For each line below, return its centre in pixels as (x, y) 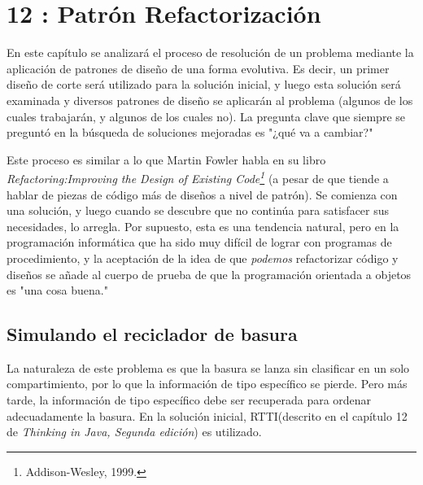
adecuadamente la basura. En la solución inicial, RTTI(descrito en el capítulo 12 (207, 415)
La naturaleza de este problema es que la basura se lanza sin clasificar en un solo (208, 367)
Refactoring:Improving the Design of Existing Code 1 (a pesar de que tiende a (198, 177)
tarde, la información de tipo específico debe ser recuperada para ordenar (189, 400)
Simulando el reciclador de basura (152, 334)
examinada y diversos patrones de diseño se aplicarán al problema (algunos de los (210, 100)
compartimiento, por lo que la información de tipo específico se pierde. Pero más (207, 384)
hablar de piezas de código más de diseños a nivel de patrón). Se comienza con (202, 194)
